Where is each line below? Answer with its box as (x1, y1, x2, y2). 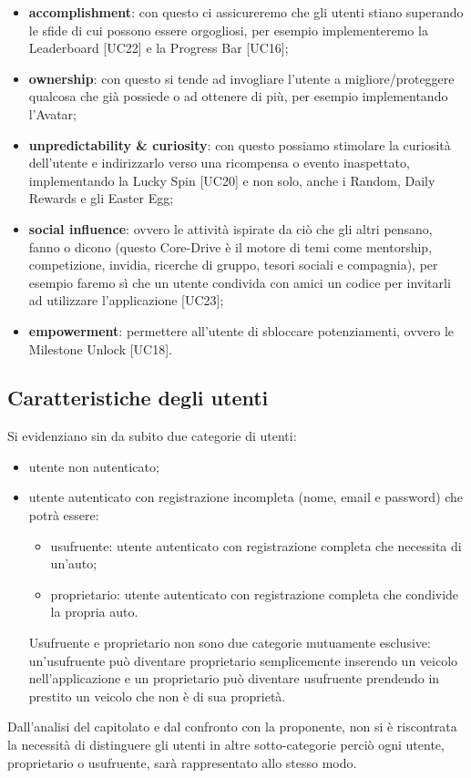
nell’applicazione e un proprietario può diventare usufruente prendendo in (28, 669, 440, 688)
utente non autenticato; (28, 456, 159, 476)
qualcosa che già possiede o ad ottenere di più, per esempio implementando (28, 87, 448, 106)
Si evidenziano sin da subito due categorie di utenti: (7, 426, 297, 445)
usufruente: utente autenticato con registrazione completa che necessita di (50, 536, 462, 555)
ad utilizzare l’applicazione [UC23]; (28, 291, 224, 310)
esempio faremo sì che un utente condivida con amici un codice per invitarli (28, 272, 451, 292)
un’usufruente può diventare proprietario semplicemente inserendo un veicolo (28, 650, 458, 670)
